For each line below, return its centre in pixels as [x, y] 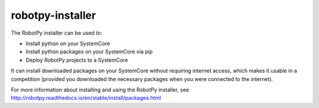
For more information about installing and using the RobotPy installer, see [100, 90]
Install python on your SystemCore [68, 43]
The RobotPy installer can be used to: [57, 33]
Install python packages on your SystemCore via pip [89, 52]
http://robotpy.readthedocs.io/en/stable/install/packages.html [86, 98]
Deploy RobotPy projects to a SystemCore [77, 60]
